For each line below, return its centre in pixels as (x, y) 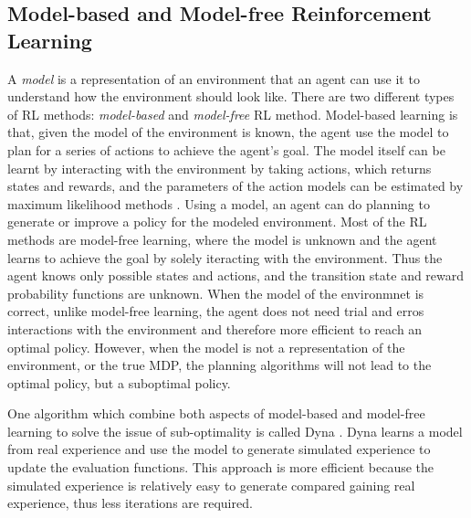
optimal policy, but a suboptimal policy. (119, 382)
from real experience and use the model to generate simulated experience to (219, 449)
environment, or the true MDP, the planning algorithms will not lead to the (220, 365)
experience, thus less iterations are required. (130, 503)
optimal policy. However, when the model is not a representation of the (206, 347)
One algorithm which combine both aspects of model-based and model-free (216, 413)
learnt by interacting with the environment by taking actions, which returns (220, 168)
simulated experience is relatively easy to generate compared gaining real (211, 485)
